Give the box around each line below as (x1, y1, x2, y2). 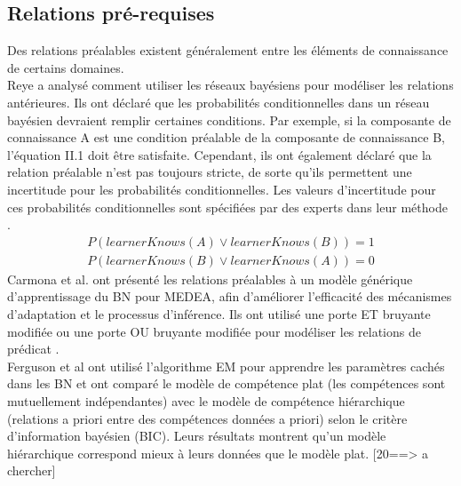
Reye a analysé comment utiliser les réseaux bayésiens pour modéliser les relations (7, 76, 454, 94)
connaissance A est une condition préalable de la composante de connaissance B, (7, 128, 445, 147)
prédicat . (7, 339, 60, 358)
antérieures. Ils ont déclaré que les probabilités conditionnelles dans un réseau (7, 92, 430, 111)
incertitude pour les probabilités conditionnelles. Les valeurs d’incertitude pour (7, 179, 436, 198)
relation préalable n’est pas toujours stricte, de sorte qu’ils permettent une (7, 163, 412, 181)
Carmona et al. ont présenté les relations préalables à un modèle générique (7, 269, 413, 288)
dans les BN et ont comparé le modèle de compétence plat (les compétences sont (7, 374, 446, 393)
